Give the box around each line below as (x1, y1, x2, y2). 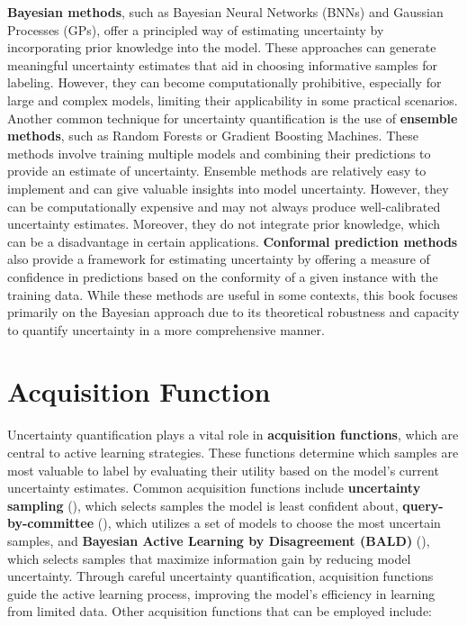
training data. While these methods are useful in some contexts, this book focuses (7, 285, 458, 304)
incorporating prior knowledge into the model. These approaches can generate (7, 38, 436, 57)
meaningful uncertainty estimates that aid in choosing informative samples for (7, 55, 438, 74)
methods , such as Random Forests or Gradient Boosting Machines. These (7, 126, 418, 145)
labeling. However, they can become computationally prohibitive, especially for (7, 73, 442, 92)
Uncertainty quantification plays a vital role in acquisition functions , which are (7, 425, 459, 444)
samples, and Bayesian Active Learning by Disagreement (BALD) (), (7, 531, 430, 549)
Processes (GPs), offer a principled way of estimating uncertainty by (7, 20, 384, 39)
